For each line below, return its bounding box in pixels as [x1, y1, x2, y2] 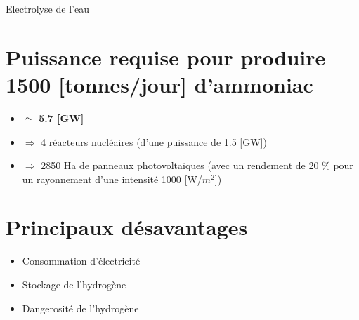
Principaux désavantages [6, 213, 248, 241]
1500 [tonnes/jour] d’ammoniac [6, 69, 313, 98]
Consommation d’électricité [22, 253, 141, 268]
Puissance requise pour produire [6, 42, 326, 71]
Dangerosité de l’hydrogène [22, 300, 139, 315]
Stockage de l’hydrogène [22, 277, 126, 291]
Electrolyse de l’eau [6, 1, 89, 15]
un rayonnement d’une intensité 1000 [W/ [22, 171, 202, 186]
